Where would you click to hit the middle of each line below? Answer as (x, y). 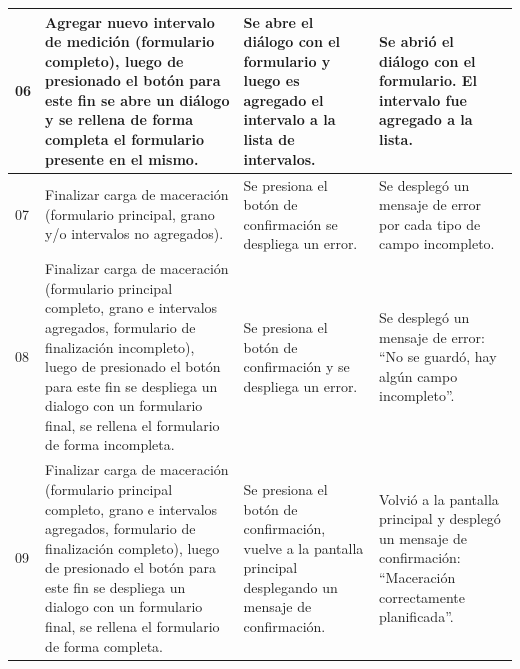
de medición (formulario (130, 41)
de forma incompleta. (110, 444)
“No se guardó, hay (438, 356)
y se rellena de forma (119, 119)
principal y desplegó (440, 518)
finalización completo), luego (132, 547)
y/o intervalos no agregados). (134, 233)
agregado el (283, 99)
